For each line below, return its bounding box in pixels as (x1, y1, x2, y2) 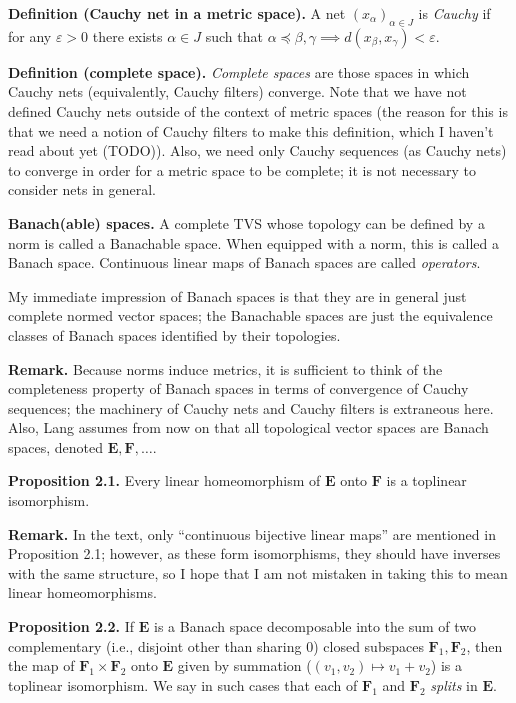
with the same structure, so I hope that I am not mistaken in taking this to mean (8, 562, 508, 583)
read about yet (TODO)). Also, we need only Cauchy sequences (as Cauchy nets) (8, 140, 507, 161)
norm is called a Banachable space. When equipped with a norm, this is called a (8, 232, 499, 253)
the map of (8, 655, 75, 676)
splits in (430, 674, 478, 695)
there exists (92, 25, 163, 46)
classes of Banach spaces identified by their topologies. (8, 324, 341, 345)
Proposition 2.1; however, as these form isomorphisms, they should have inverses (8, 543, 501, 564)
